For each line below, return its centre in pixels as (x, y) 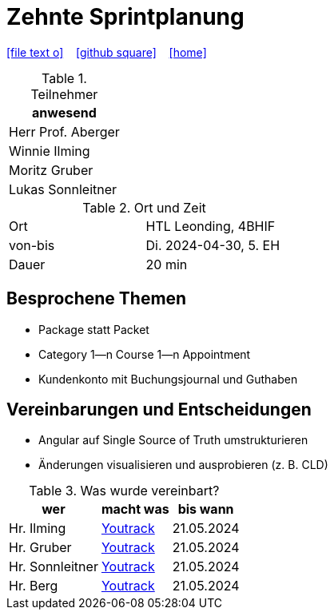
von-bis (32, 245)
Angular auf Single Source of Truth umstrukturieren (173, 440)
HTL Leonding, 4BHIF (211, 226)
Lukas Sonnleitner (63, 189)
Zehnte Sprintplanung (125, 17)
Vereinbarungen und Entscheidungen (159, 410)
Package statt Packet (94, 329)
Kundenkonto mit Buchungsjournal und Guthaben (168, 379)
